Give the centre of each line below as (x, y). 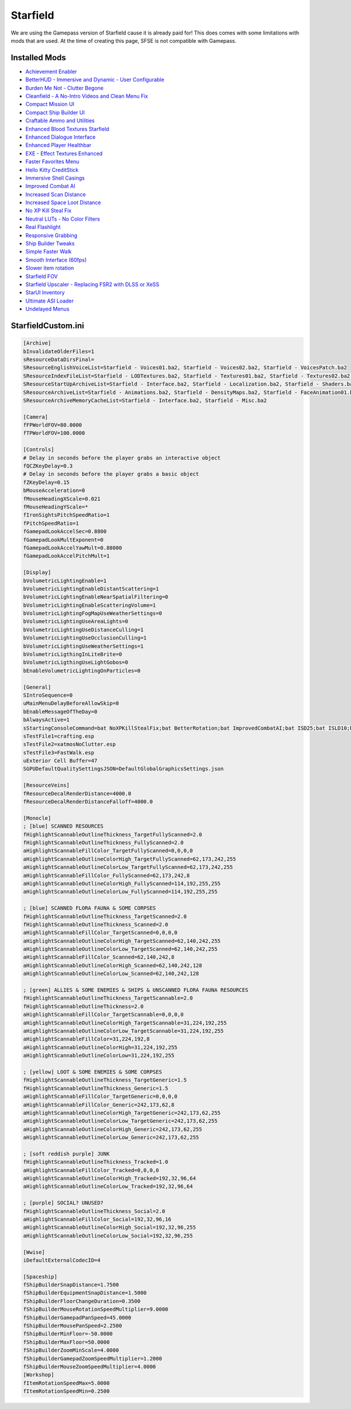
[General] (37, 687)
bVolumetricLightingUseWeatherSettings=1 (83, 646)
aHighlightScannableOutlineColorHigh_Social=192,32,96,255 (109, 1228)
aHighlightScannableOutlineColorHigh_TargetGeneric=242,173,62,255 (122, 1113)
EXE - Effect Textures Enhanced (64, 153)
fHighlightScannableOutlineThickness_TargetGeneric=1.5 (105, 1080)
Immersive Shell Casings (55, 178)
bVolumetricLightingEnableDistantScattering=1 (91, 589)
